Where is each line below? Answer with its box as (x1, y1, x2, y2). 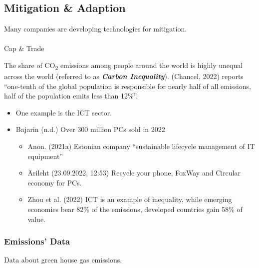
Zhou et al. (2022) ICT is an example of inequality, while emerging (27, 194, 232, 204)
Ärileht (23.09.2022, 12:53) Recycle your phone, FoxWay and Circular (27, 167, 241, 178)
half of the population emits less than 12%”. (4, 90, 138, 101)
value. (27, 213, 45, 224)
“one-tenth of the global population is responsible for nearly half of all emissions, (4, 80, 251, 91)
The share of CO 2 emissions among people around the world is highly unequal (4, 59, 243, 71)
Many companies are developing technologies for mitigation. (4, 23, 187, 34)
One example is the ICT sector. (15, 107, 112, 117)
